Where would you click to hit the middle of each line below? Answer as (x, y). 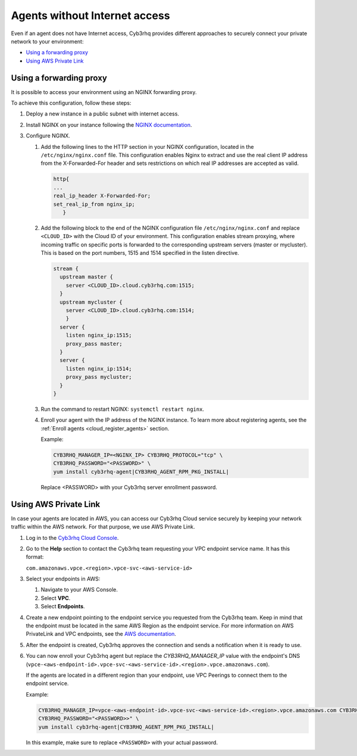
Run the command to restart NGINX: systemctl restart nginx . (123, 409)
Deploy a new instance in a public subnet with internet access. (103, 114)
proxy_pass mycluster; (99, 377)
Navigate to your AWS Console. (79, 590)
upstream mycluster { (91, 302)
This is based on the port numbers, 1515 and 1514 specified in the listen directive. (140, 253)
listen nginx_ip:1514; (99, 368)
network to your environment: (47, 41)
